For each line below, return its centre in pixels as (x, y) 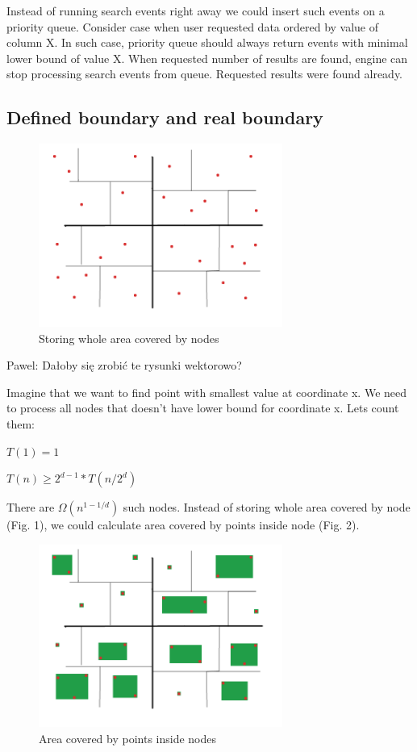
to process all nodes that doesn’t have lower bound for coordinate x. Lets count (203, 408)
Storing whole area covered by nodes (129, 338)
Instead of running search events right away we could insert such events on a (196, 10)
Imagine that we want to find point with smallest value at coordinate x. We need (207, 392)
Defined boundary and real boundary (165, 117)
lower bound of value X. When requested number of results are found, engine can (207, 58)
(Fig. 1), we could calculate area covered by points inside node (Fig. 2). (183, 525)
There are (31, 507)
